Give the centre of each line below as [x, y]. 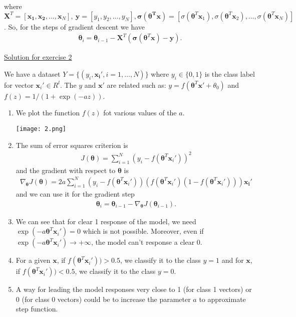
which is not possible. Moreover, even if [143, 231]
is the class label [230, 73]
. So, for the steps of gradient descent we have [75, 26]
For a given [33, 260]
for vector [19, 85]
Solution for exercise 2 [38, 57]
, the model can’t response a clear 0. [146, 242]
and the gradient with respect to [66, 170]
